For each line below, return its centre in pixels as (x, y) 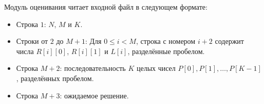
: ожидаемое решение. (94, 95)
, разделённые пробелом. (166, 51)
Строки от (32, 41)
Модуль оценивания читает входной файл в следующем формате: (106, 7)
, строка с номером (166, 41)
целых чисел (156, 68)
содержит (229, 41)
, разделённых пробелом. (55, 78)
